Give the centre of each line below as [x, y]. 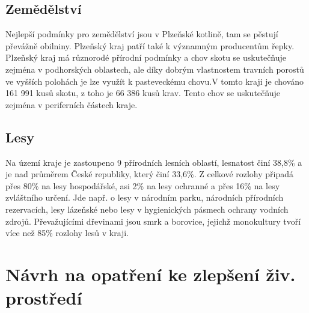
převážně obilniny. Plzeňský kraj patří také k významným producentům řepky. [150, 45]
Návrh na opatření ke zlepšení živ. [151, 274]
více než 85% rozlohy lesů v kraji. [67, 233]
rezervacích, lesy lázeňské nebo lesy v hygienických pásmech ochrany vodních [147, 209]
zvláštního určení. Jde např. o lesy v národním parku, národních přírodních [145, 197]
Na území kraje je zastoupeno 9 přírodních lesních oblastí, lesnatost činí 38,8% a [154, 162]
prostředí [44, 298]
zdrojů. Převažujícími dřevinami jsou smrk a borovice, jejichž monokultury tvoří [153, 221]
